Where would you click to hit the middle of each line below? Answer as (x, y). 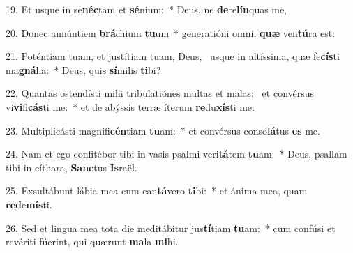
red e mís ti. (29, 204)
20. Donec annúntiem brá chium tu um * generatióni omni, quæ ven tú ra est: (171, 32)
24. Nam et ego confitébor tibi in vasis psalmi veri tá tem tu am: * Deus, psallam (176, 154)
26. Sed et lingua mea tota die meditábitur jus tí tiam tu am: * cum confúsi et (171, 228)
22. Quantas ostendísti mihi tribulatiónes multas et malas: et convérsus (160, 93)
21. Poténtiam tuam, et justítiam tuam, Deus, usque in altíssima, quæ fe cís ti (173, 56)
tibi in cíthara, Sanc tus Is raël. (72, 167)
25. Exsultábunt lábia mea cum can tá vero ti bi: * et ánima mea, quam (157, 191)
